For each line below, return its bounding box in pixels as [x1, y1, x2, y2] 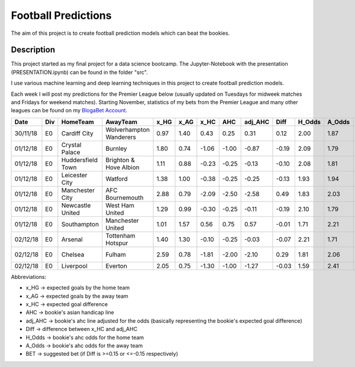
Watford [105, 174, 128, 183]
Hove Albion [105, 163, 140, 171]
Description [11, 45, 56, 55]
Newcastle [61, 201, 91, 209]
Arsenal [61, 235, 83, 243]
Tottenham [105, 231, 135, 239]
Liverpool [61, 262, 88, 270]
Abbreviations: [11, 273, 47, 280]
